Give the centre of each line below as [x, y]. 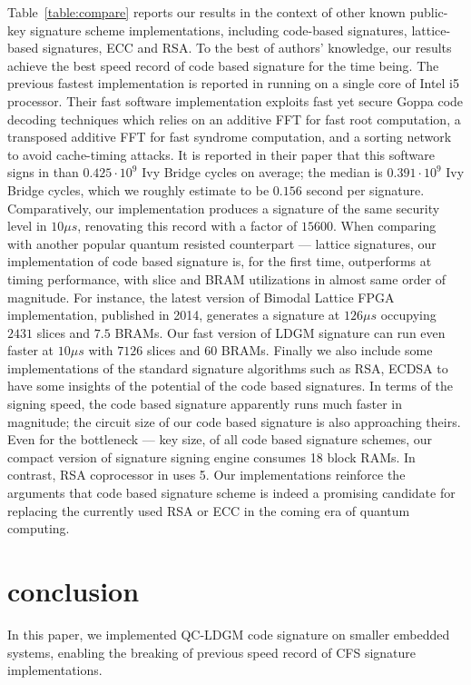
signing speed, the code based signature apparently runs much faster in [205, 404]
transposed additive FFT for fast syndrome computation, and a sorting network [230, 137]
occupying [408, 315]
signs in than [43, 172]
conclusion [74, 591]
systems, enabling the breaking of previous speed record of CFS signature [212, 652]
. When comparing [385, 226]
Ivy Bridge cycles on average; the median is [262, 172]
